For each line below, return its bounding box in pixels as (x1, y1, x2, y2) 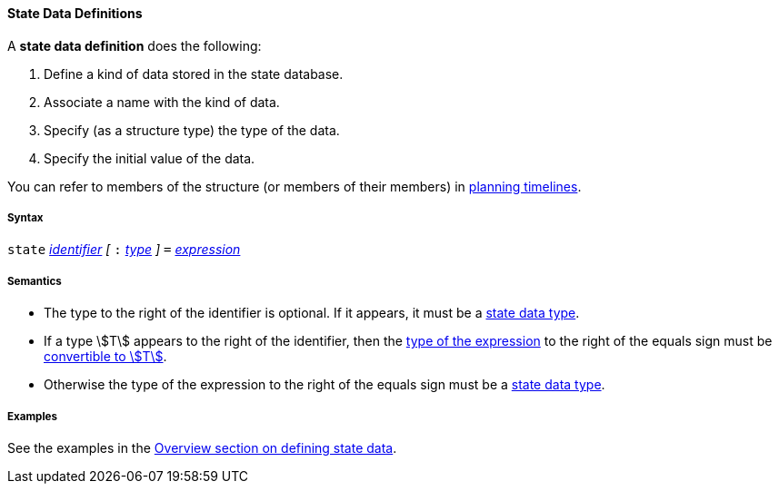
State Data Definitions (7, 5, 143, 21)
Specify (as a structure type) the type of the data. (44, 122, 340, 138)
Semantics (7, 274, 62, 288)
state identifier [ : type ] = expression (7, 241, 241, 258)
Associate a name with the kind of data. (44, 93, 280, 110)
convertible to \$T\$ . (44, 349, 167, 365)
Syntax (7, 211, 44, 224)
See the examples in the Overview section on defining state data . (7, 439, 397, 456)
